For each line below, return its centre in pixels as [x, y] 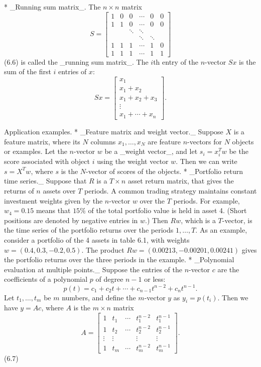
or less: [155, 279]
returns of [19, 191]
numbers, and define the [99, 297]
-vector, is [237, 220]
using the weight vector [133, 161]
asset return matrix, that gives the [181, 181]
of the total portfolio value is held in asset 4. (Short [167, 210]
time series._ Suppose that [45, 181]
